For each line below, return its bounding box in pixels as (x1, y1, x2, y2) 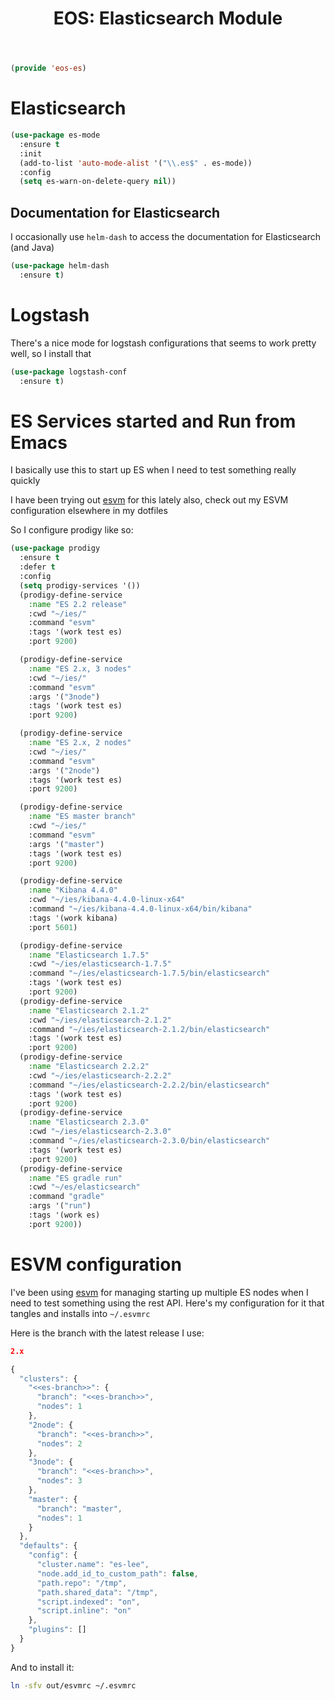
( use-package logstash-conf (10, 367, 128, 377)
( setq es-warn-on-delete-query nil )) (19, 177, 177, 187)
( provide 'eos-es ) (10, 63, 87, 74)
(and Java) (10, 242, 55, 254)
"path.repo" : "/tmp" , (36, 1578, 128, 1588)
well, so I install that (10, 347, 92, 359)
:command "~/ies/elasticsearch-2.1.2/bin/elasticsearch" (28, 1024, 271, 1034)
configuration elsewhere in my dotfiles (10, 505, 168, 517)
